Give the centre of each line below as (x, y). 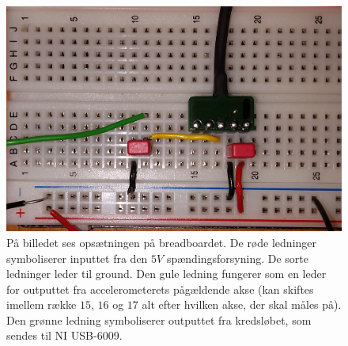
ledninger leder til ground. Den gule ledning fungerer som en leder (166, 274)
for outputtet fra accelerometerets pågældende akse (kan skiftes (160, 289)
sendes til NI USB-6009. (64, 335)
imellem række (42, 304)
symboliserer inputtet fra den (77, 258)
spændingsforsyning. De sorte (238, 258)
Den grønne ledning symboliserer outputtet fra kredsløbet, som (159, 319)
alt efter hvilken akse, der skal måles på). (242, 304)
